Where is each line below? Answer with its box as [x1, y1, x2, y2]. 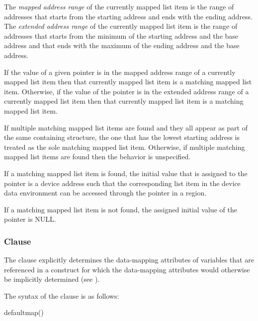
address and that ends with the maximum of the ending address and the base [4, 40, 240, 51]
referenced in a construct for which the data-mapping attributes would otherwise [4, 264, 250, 274]
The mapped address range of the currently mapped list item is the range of [4, 1, 234, 11]
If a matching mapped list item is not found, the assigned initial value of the [4, 204, 237, 214]
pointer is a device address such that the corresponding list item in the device [4, 178, 241, 188]
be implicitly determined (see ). [4, 274, 100, 284]
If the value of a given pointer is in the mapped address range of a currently [4, 66, 236, 77]
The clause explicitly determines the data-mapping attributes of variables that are [4, 255, 254, 265]
